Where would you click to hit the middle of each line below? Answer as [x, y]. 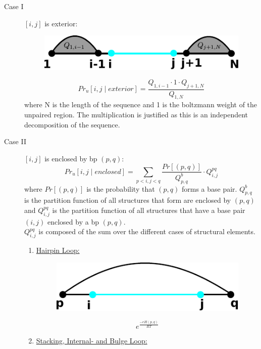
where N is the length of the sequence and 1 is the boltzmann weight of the [141, 104]
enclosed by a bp [73, 221]
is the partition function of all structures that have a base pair [149, 210]
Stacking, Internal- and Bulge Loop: [92, 340]
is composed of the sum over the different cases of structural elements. [147, 231]
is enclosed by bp [71, 158]
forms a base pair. [209, 188]
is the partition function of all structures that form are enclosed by [128, 200]
